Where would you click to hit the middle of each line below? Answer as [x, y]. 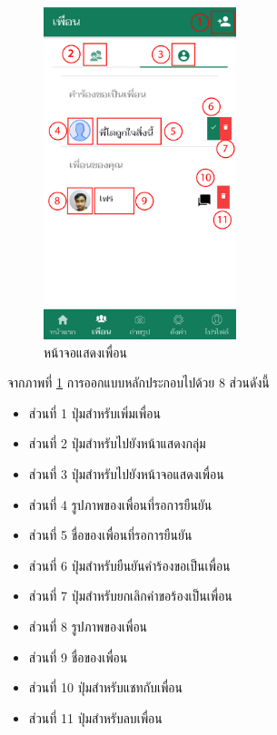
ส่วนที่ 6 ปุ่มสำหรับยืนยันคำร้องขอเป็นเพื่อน [129, 565]
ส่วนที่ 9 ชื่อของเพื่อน [78, 657]
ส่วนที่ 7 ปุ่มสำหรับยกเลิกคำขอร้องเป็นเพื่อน [130, 596]
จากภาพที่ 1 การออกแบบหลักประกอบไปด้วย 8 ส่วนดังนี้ [138, 382]
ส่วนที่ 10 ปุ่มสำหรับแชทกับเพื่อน [105, 687]
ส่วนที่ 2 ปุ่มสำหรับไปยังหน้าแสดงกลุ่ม [117, 443]
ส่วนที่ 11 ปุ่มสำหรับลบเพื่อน [95, 717]
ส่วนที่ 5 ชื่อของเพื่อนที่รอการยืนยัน [110, 535]
